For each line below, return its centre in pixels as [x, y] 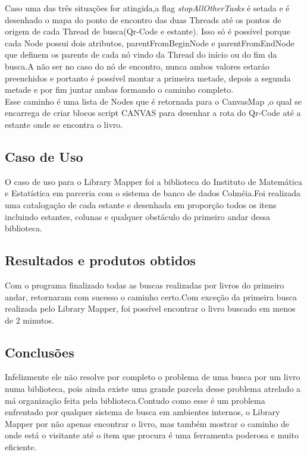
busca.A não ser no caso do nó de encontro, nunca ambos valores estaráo [137, 66]
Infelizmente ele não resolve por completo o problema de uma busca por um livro [153, 377]
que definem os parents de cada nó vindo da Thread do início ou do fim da [141, 54]
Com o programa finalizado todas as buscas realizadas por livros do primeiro [145, 285]
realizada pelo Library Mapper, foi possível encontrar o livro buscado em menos [150, 308]
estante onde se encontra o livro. [64, 124]
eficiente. [21, 447]
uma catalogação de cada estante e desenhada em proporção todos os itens [141, 204]
